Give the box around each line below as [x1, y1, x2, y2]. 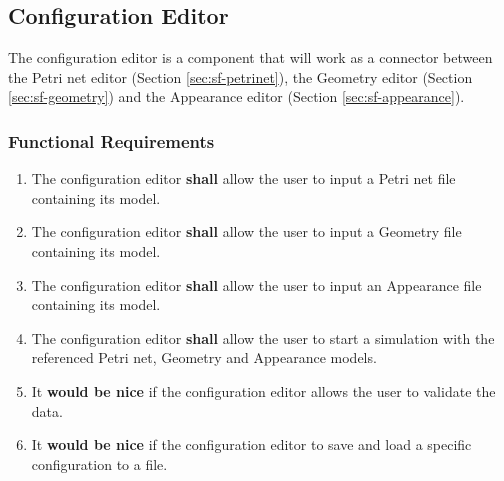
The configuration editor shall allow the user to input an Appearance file [31, 274, 482, 295]
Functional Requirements [8, 128, 215, 153]
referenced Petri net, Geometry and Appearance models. [31, 347, 377, 368]
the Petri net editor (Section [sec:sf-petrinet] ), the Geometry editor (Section [8, 66, 473, 87]
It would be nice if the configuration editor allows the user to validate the [31, 380, 496, 401]
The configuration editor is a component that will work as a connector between [8, 47, 493, 68]
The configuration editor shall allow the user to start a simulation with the [31, 327, 495, 348]
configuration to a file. [31, 453, 168, 474]
